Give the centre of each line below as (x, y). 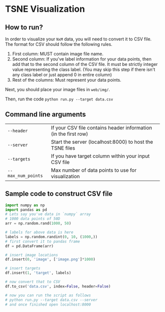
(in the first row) (69, 134)
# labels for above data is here (39, 232)
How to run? (24, 27)
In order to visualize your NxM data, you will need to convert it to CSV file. (78, 39)
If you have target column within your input (100, 156)
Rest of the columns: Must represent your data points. (67, 80)
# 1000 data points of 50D (33, 219)
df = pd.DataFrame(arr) (29, 246)
